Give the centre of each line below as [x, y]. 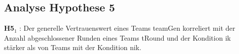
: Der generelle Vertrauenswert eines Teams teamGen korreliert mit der [127, 28]
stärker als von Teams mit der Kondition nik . [73, 47]
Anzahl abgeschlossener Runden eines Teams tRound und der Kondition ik [118, 37]
